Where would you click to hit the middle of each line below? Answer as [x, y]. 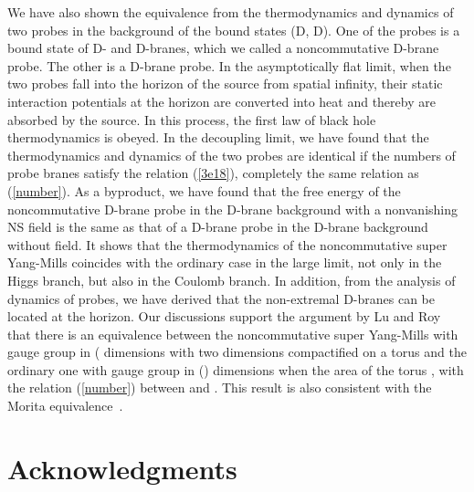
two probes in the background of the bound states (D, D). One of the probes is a [234, 30]
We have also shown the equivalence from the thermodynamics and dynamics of [231, 12]
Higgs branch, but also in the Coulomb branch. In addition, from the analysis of [232, 280]
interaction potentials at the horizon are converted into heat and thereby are [221, 101]
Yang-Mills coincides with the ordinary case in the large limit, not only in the [225, 262]
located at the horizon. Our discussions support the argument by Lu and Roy [224, 316]
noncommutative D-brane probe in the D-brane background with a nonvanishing [233, 209]
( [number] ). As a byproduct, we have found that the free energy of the [204, 190]
